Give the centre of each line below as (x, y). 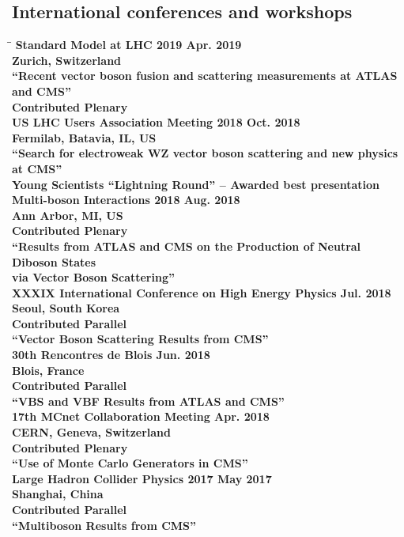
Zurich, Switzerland (67, 60)
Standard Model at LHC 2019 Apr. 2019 (128, 45)
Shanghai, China (58, 494)
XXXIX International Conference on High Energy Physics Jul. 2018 (202, 292)
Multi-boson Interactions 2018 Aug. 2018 (126, 200)
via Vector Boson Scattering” (93, 277)
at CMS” (37, 168)
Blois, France (48, 370)
